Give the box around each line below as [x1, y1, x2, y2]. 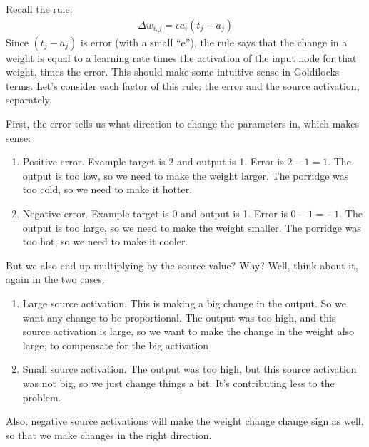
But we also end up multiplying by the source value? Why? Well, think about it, [6, 257, 358, 272]
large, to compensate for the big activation [22, 337, 209, 352]
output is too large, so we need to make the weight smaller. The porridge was [22, 220, 361, 235]
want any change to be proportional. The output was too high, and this [22, 309, 336, 324]
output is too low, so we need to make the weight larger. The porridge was [22, 168, 349, 183]
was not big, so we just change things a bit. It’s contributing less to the [22, 375, 335, 390]
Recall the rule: [6, 1, 73, 16]
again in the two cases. [6, 272, 105, 287]
